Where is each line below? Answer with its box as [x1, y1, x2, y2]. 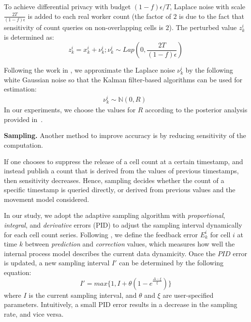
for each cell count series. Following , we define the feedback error [4, 229, 198, 239]
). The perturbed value [169, 22, 237, 32]
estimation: [4, 84, 37, 94]
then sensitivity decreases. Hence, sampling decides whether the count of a [4, 175, 224, 185]
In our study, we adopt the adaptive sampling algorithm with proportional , [4, 210, 225, 220]
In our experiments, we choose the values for [4, 105, 136, 115]
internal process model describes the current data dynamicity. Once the [4, 248, 216, 258]
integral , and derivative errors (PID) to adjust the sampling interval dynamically [4, 220, 242, 230]
